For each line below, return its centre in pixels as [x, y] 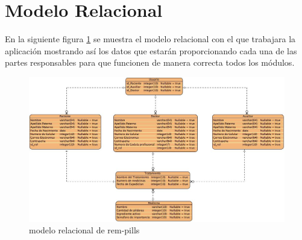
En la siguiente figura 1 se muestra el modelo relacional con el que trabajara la [150, 39]
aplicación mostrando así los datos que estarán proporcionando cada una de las [151, 50]
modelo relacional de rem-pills [84, 230]
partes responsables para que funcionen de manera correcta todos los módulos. [150, 62]
